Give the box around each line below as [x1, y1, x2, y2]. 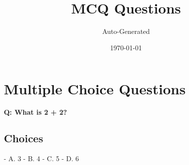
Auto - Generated [102, 26, 150, 36]
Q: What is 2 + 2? [4, 107, 67, 117]
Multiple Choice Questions [4, 79, 186, 99]
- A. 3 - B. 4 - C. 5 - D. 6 [4, 153, 79, 164]
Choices [4, 131, 43, 146]
